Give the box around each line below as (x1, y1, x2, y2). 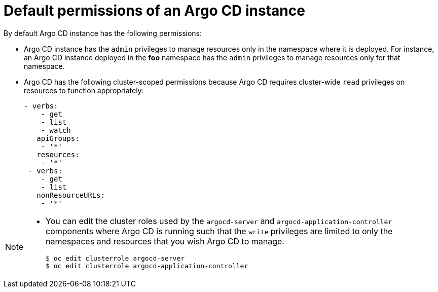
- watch (41, 126, 71, 134)
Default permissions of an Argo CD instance (4, 2, 305, 19)
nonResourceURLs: (36, 191, 105, 199)
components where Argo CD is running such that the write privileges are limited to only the (46, 226, 393, 236)
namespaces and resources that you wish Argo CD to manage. (46, 236, 284, 246)
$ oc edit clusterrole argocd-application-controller (46, 262, 248, 270)
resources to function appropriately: (24, 86, 144, 95)
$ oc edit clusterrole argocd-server (46, 254, 185, 262)
